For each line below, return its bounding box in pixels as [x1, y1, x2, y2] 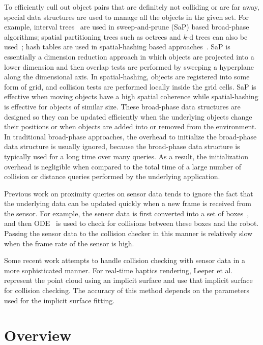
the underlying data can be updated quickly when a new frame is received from [4, 198, 251, 209]
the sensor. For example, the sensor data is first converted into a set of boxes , [4, 208, 249, 218]
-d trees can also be [187, 31, 248, 42]
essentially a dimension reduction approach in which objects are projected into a [4, 51, 254, 62]
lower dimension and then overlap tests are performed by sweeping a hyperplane [4, 61, 254, 72]
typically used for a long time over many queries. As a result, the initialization [4, 151, 248, 161]
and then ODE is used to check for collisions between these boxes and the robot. [4, 218, 259, 228]
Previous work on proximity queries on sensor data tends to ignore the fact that [4, 188, 253, 198]
